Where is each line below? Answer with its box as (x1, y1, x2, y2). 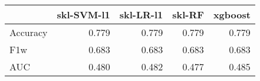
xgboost (213, 8, 251, 21)
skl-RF (172, 8, 204, 21)
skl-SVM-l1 (57, 8, 110, 21)
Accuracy (9, 25, 48, 39)
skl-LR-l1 (119, 8, 163, 21)
